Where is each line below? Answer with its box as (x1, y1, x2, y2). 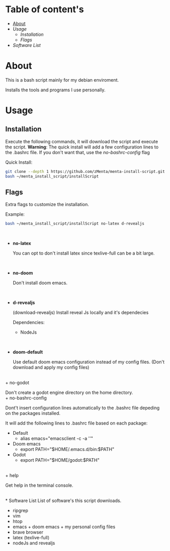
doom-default (12, 349, 43, 355)
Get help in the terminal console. (5, 482, 74, 488)
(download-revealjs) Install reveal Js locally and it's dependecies (12, 310, 149, 316)
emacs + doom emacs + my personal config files (12, 524, 116, 530)
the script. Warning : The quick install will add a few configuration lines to (5, 144, 159, 150)
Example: (5, 211, 25, 217)
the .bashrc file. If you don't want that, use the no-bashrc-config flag (5, 149, 150, 155)
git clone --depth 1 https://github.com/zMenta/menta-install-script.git (5, 169, 165, 174)
